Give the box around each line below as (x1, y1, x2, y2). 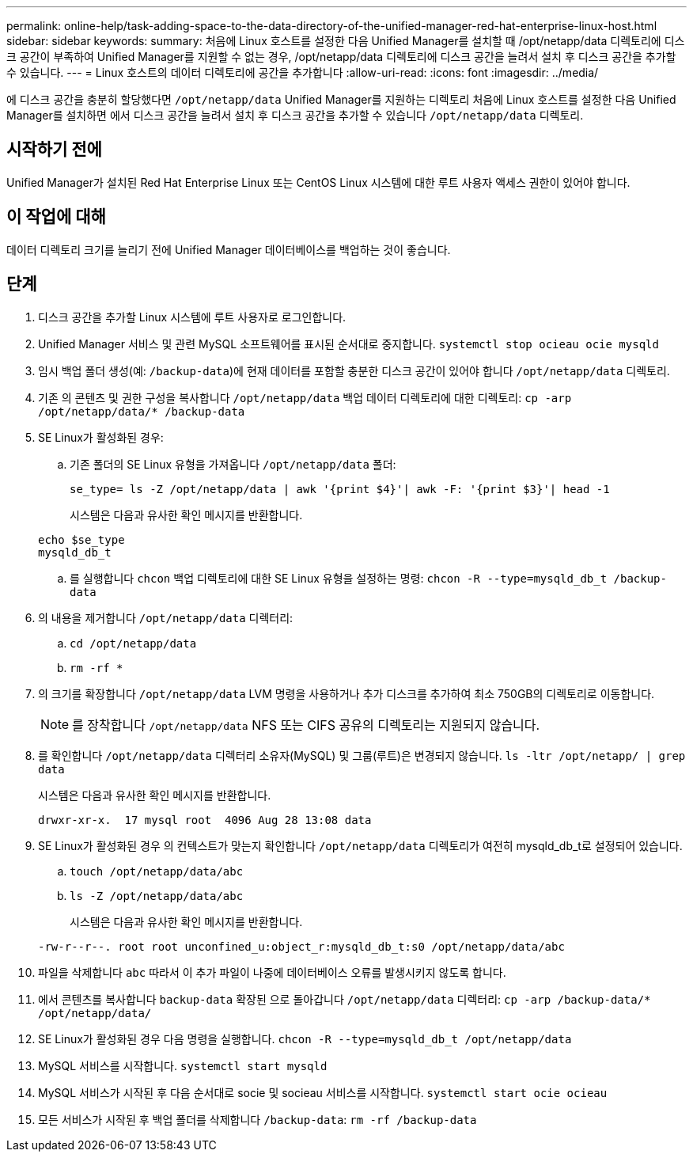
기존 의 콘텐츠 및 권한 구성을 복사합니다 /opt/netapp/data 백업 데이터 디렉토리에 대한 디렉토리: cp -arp (38, 390, 572, 404)
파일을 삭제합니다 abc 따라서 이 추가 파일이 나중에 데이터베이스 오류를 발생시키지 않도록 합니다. (38, 965, 506, 979)
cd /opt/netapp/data (70, 636, 197, 650)
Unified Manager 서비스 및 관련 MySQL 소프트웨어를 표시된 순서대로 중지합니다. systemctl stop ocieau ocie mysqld (38, 336, 659, 351)
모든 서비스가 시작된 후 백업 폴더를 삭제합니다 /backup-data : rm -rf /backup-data (38, 1112, 477, 1126)
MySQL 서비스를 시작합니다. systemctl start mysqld (38, 1058, 328, 1073)
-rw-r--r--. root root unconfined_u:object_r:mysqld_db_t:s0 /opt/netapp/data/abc (38, 940, 565, 953)
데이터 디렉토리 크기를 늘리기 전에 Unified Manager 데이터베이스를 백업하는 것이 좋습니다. (6, 242, 451, 256)
